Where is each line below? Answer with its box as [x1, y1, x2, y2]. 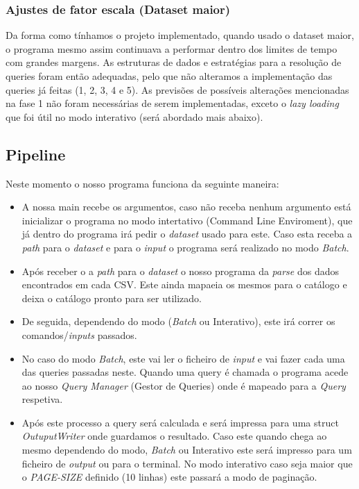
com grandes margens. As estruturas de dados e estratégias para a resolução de [6, 55, 342, 69]
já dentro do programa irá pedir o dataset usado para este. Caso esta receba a [21, 226, 353, 241]
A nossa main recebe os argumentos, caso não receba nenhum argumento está [21, 199, 351, 214]
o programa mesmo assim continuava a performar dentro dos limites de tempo [6, 41, 338, 56]
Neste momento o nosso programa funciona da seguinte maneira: [6, 176, 279, 190]
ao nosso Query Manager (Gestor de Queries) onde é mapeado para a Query [21, 378, 346, 392]
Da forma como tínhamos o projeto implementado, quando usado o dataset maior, [6, 28, 354, 42]
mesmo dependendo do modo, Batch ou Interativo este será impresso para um [21, 442, 352, 457]
